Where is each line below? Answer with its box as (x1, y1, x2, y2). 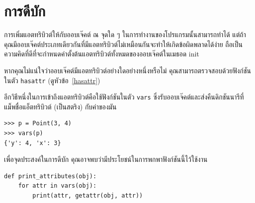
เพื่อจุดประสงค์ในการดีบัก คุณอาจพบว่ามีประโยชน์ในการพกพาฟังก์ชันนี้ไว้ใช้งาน (4, 154, 208, 164)
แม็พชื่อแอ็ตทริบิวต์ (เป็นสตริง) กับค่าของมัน (4, 101, 117, 111)
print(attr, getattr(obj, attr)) (32, 192, 143, 199)
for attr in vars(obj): (18, 182, 97, 190)
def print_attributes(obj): (4, 172, 97, 180)
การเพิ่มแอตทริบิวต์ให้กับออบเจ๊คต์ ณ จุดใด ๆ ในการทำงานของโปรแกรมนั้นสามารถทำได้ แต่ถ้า (4, 29, 246, 40)
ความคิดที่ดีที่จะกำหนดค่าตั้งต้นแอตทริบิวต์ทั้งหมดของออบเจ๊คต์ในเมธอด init (4, 49, 199, 59)
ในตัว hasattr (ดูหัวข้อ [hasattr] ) (4, 75, 100, 85)
